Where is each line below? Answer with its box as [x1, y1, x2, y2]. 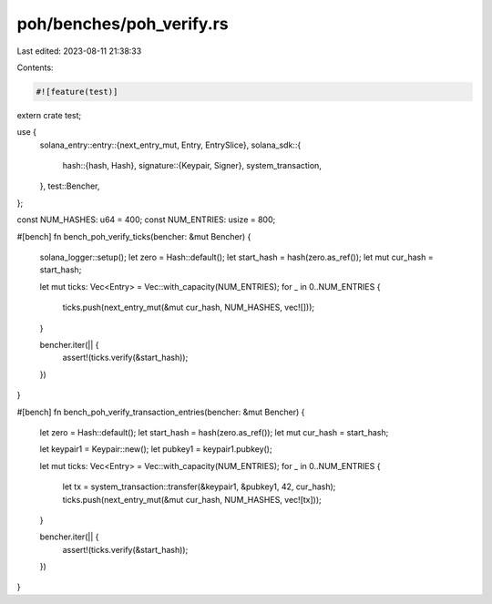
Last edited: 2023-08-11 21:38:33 [16, 46, 142, 56]
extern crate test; [16, 109, 82, 120]
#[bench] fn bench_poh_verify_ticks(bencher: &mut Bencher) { [16, 230, 251, 241]
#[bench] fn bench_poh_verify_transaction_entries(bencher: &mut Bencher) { [16, 406, 305, 417]
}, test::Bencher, [39, 180, 100, 191]
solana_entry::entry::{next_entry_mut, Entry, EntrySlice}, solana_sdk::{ [39, 139, 302, 150]
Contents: [16, 62, 54, 73]
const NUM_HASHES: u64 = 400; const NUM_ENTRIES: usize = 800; [16, 214, 276, 225]
